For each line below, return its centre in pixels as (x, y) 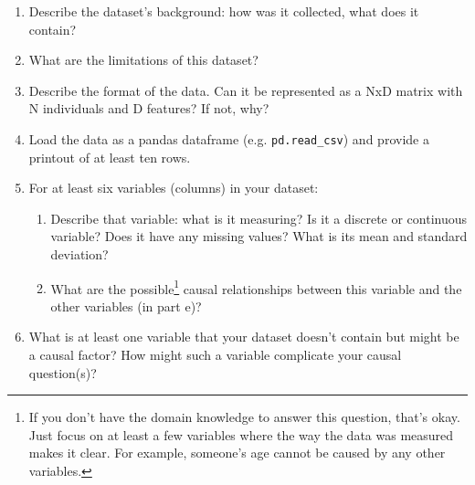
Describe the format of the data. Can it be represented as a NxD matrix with (246, 90)
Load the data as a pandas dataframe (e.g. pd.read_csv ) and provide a (229, 138)
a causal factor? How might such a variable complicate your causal (215, 355)
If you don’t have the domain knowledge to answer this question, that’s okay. (244, 417)
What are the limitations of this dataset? (143, 60)
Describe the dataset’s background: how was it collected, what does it (224, 11)
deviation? (79, 254)
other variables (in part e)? (126, 306)
